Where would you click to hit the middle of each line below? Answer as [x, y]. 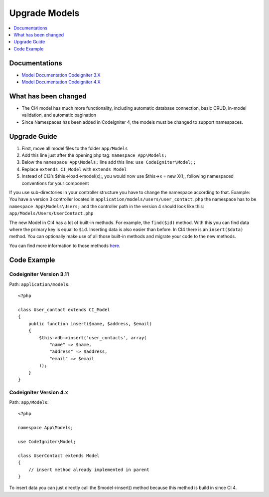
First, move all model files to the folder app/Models [75, 148]
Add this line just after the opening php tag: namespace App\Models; [94, 155]
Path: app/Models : [29, 402]
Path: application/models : [39, 284]
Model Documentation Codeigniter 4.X [61, 82]
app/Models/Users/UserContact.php [51, 214]
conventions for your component [55, 183]
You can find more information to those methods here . [65, 246]
